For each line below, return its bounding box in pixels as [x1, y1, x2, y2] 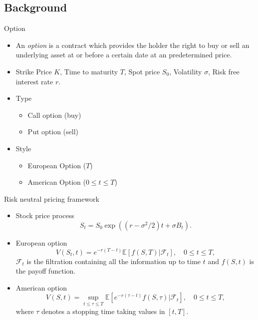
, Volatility [169, 66, 202, 76]
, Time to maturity [60, 66, 118, 76]
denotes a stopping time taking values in [41, 306, 165, 316]
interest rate [15, 76, 53, 86]
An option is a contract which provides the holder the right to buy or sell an [15, 39, 250, 50]
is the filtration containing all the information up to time [26, 256, 201, 266]
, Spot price [124, 66, 160, 76]
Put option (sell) [27, 126, 78, 137]
